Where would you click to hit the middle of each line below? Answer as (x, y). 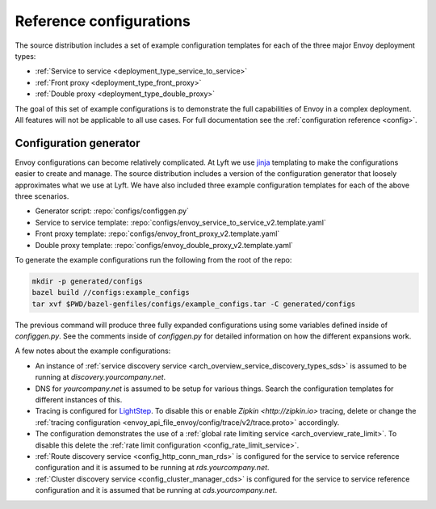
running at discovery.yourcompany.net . (101, 377)
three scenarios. (42, 196)
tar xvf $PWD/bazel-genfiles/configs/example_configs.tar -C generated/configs (194, 304)
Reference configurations (103, 21)
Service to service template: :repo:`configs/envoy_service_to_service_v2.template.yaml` (180, 222)
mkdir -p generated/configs (87, 281)
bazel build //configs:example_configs (111, 292)
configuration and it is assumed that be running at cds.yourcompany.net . (156, 490)
